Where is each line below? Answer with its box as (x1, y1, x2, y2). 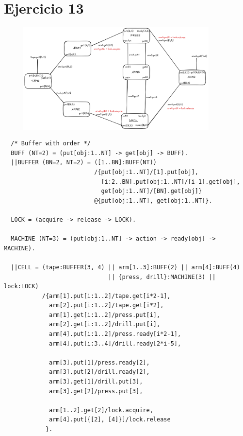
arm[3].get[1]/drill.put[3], (49, 378, 143, 385)
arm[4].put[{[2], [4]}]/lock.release (49, 416, 171, 423)
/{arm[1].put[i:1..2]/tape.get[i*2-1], (42, 292, 171, 299)
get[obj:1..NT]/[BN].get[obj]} (101, 188, 202, 195)
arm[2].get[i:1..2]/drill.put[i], (49, 321, 161, 328)
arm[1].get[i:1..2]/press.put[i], (49, 311, 161, 318)
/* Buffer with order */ (11, 140, 91, 147)
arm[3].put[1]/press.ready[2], (49, 359, 150, 366)
